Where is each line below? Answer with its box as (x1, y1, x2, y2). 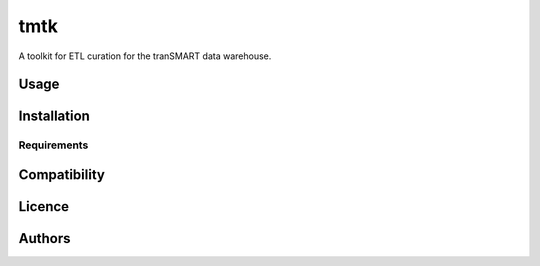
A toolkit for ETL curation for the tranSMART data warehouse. (18, 50, 272, 62)
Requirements (18, 138, 89, 152)
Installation (18, 108, 90, 125)
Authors (18, 230, 71, 247)
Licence (18, 198, 70, 215)
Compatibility (18, 166, 105, 183)
